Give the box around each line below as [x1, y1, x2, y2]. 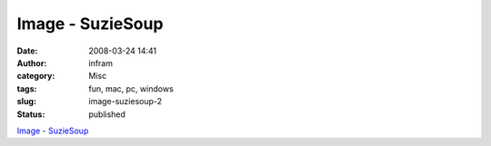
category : [16, 71, 55, 82]
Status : [16, 109, 45, 120]
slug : [16, 96, 36, 107]
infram [88, 57, 114, 68]
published [88, 109, 126, 120]
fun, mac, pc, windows [88, 83, 175, 94]
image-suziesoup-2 [88, 96, 163, 107]
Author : [16, 57, 47, 68]
